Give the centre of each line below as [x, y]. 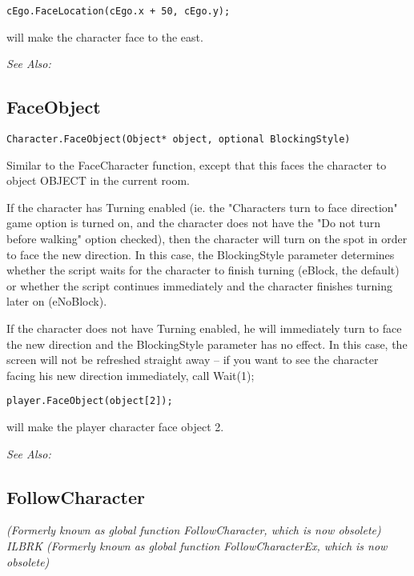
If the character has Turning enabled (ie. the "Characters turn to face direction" [202, 207]
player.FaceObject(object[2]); [90, 401]
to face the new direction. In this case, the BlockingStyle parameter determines [201, 254]
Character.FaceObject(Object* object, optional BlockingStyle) [179, 140]
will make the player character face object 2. [115, 427]
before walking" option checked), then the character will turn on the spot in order [207, 239]
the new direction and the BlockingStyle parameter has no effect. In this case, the [207, 344]
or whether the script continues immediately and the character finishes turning [199, 285]
